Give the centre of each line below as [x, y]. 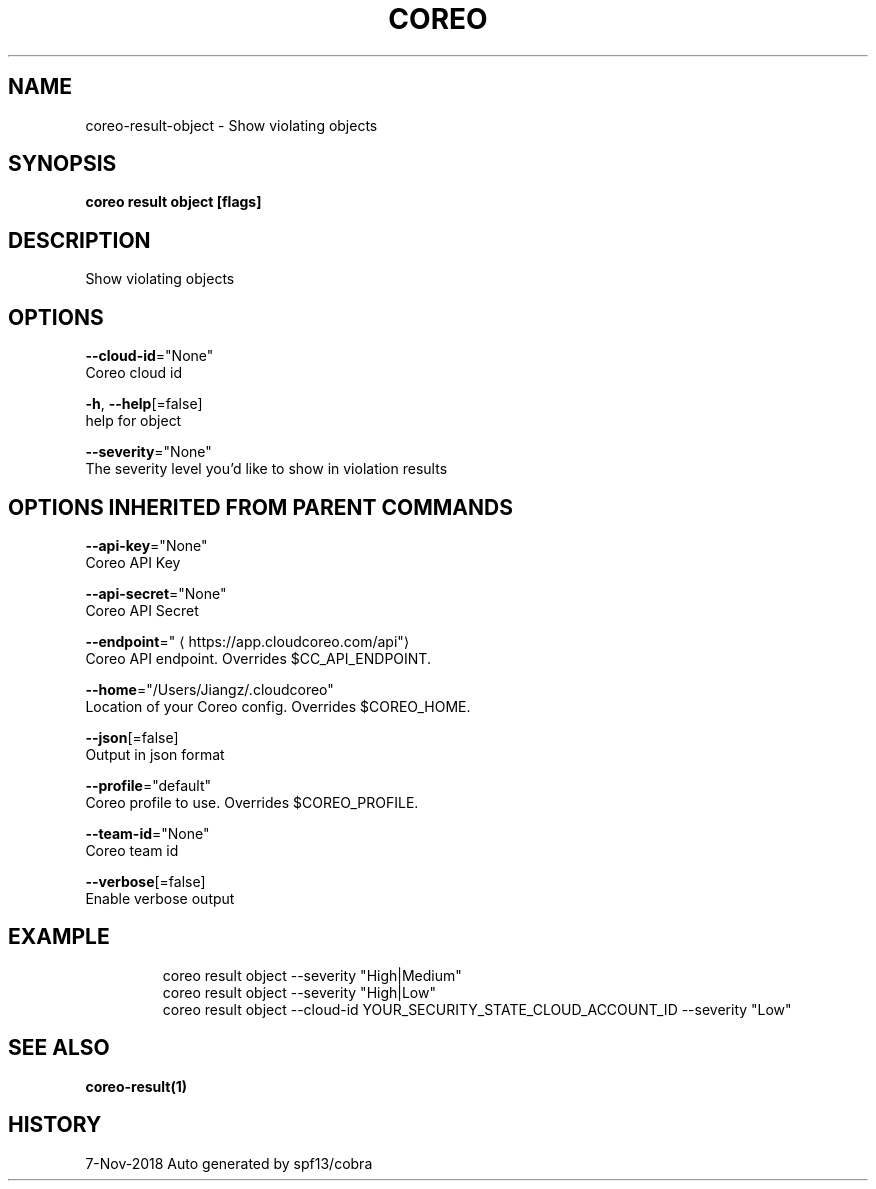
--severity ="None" [148, 452]
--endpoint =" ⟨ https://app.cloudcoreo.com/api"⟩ [247, 641]
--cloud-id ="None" [149, 356]
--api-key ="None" [146, 545]
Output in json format [155, 754]
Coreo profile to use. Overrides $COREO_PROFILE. [252, 802]
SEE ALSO [59, 1048]
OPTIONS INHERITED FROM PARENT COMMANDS [260, 507]
